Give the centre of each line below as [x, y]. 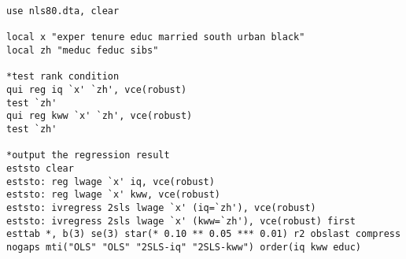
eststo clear [40, 168]
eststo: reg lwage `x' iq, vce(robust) [111, 181]
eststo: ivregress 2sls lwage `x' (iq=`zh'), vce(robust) [161, 207]
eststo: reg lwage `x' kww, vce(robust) [114, 195]
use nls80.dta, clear [63, 11]
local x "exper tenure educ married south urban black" [156, 37]
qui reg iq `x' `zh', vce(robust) [97, 89]
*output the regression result [88, 155]
